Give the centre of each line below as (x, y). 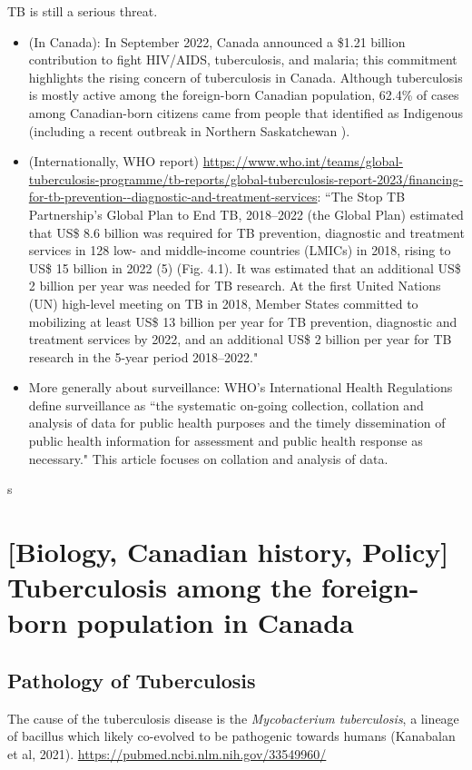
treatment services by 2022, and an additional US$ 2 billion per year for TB (240, 339)
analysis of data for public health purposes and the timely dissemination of (237, 423)
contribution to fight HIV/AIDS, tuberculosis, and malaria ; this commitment (243, 59)
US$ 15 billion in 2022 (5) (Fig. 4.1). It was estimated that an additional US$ (245, 267)
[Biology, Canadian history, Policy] (228, 552)
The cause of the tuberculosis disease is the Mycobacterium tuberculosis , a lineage (233, 718)
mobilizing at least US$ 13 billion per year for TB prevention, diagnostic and (243, 321)
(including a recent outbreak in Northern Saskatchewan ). (189, 130)
